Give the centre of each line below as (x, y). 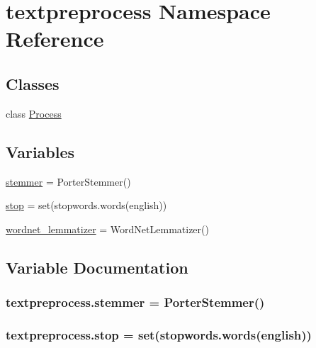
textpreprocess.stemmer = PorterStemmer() (135, 302)
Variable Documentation (97, 267)
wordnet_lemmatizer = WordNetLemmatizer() (107, 229)
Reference (55, 39)
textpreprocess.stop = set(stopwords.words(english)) (159, 334)
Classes (33, 83)
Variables (40, 151)
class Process (34, 113)
